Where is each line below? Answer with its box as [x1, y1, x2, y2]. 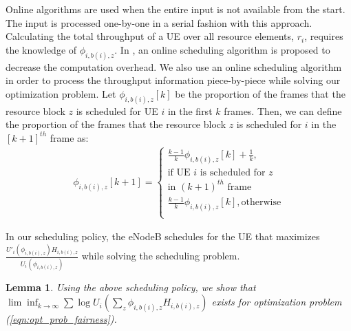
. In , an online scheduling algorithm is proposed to [114, 42, 330, 56]
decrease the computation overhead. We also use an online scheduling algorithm [6, 59, 342, 74]
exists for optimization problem [211, 295, 342, 309]
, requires [304, 29, 343, 43]
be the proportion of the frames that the [175, 86, 345, 100]
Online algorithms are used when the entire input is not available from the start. [6, 2, 345, 16]
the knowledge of [6, 42, 77, 56]
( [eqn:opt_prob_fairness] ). [6, 312, 117, 326]
